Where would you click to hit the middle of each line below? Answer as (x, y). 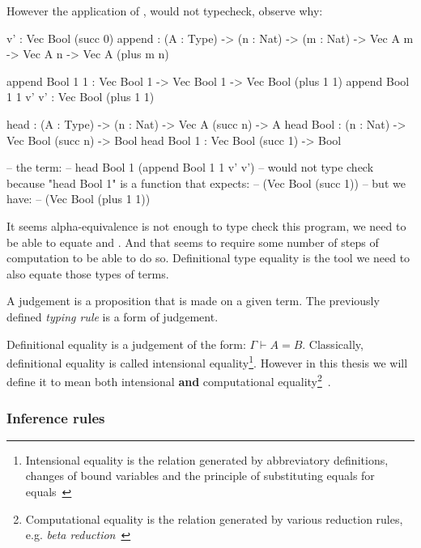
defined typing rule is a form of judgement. (113, 316)
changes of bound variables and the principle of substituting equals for (200, 476)
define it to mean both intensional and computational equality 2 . (169, 380)
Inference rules (56, 417)
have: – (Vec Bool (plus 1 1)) (79, 199)
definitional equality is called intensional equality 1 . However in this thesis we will (207, 361)
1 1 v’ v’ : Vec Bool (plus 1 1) (81, 97)
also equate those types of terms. (88, 273)
